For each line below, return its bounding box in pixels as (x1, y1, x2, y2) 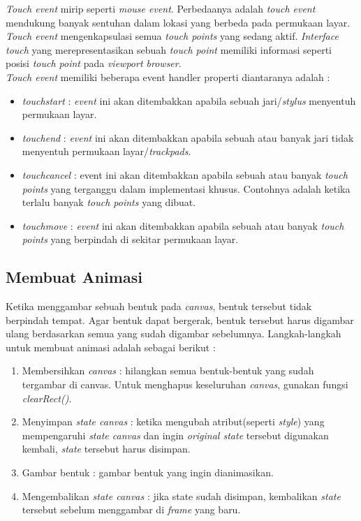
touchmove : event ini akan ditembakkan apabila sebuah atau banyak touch (22, 218, 344, 233)
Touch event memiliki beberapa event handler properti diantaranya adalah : (6, 69, 330, 84)
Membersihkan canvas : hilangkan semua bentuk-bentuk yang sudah (22, 363, 314, 378)
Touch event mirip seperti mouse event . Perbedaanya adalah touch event (6, 1, 316, 15)
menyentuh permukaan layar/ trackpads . (22, 144, 191, 159)
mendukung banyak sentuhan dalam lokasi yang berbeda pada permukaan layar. (6, 15, 351, 29)
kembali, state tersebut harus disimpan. (22, 441, 191, 456)
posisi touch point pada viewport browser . (6, 56, 182, 71)
